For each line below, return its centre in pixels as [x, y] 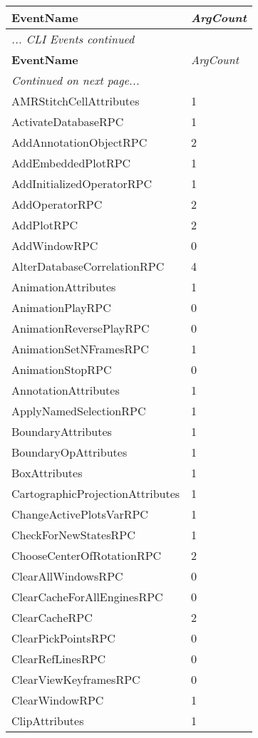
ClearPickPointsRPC [63, 638]
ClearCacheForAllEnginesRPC [87, 597]
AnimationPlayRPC [61, 307]
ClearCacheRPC [52, 617]
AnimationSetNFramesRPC [80, 349]
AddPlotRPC [45, 225]
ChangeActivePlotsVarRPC [80, 514]
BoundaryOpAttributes [69, 452]
